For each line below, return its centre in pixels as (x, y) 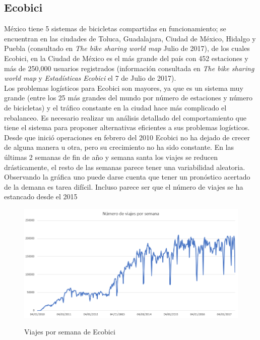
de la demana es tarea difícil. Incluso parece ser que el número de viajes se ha (124, 186)
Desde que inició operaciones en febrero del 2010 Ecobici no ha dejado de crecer (127, 137)
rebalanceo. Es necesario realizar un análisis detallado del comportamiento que (125, 117)
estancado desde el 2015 (41, 196)
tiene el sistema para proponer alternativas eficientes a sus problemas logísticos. (127, 127)
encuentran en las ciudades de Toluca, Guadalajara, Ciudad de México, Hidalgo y (130, 38)
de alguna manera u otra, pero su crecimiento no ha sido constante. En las (119, 147)
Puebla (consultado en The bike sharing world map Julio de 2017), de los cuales (127, 48)
